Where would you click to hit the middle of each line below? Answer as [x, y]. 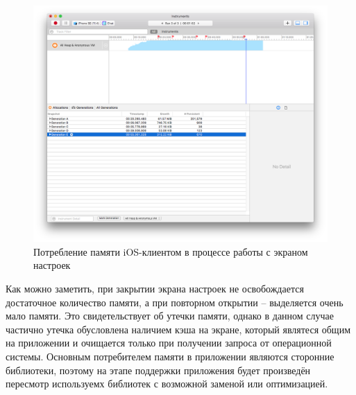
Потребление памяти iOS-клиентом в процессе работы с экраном [171, 251]
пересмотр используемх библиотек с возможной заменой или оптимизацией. [167, 384]
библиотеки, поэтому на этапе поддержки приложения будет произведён [158, 370]
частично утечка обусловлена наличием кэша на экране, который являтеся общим [178, 329]
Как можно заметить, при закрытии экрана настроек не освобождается [155, 288]
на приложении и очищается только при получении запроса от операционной [169, 343]
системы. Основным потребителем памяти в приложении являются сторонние [170, 356]
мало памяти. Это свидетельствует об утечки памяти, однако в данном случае [170, 316]
